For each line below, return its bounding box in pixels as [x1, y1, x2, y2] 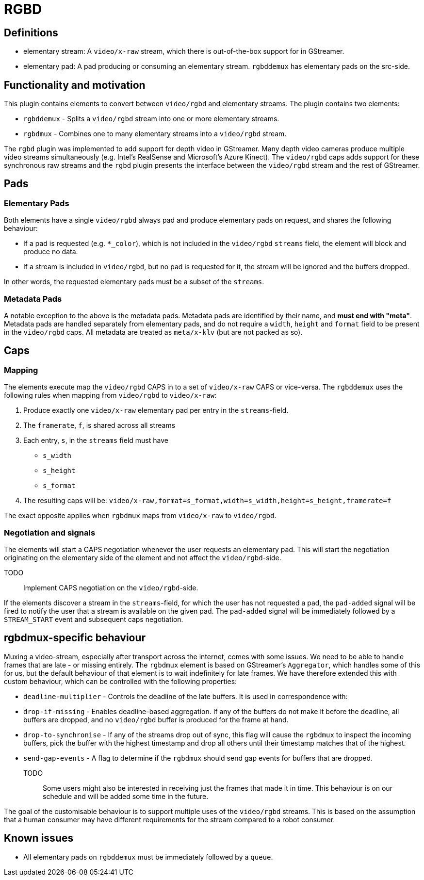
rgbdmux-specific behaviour [4, 632, 146, 644]
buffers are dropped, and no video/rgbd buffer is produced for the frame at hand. [23, 715, 289, 724]
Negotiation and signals [4, 527, 96, 538]
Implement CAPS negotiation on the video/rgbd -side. [23, 583, 198, 592]
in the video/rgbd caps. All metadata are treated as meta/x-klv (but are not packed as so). [4, 327, 303, 336]
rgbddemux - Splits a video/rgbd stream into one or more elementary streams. [23, 114, 279, 123]
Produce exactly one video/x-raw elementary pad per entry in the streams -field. [23, 406, 289, 415]
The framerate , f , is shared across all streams [23, 421, 176, 430]
